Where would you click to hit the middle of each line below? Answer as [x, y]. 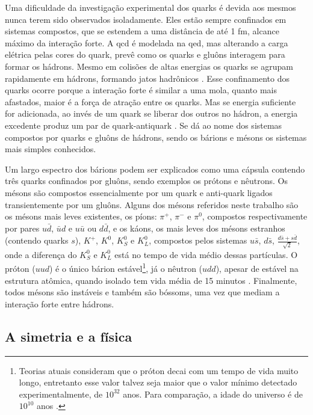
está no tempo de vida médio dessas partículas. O [206, 254]
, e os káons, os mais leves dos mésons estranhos [197, 228]
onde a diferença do [41, 254]
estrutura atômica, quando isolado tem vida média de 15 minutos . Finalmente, [151, 280]
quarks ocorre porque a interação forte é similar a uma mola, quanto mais [141, 90]
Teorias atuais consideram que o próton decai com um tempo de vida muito [159, 370]
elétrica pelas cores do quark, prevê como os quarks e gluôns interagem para [145, 54]
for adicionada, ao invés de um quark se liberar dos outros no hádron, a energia [151, 113]
